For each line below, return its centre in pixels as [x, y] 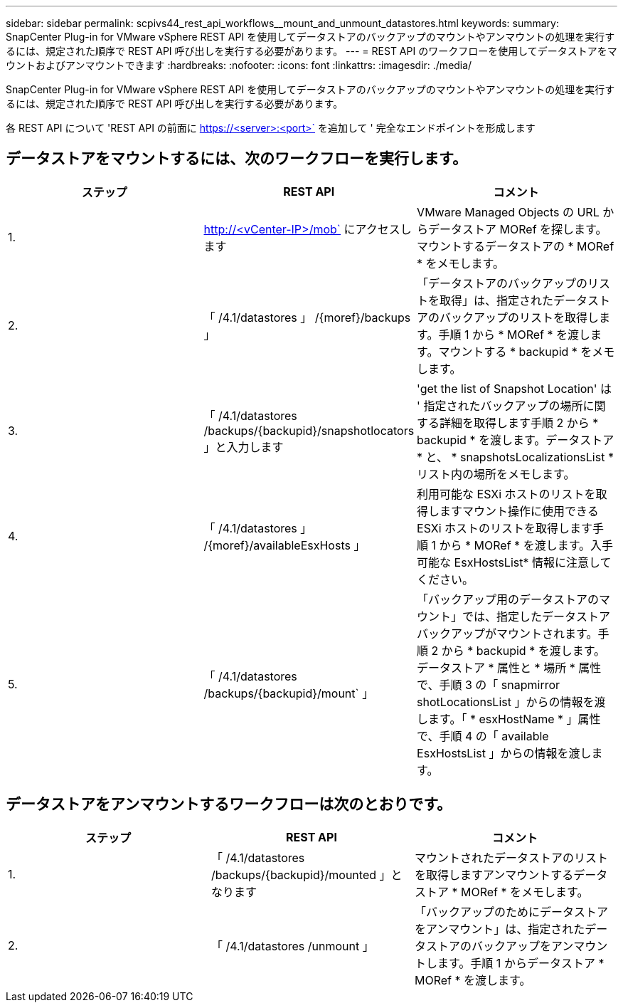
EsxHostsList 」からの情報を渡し [504, 753]
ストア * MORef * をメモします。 [501, 892]
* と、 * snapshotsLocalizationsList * [515, 457]
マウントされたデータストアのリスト [511, 857]
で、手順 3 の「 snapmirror [489, 684]
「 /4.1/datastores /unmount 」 [292, 946]
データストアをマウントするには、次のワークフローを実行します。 [236, 159]
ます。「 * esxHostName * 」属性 [515, 719]
